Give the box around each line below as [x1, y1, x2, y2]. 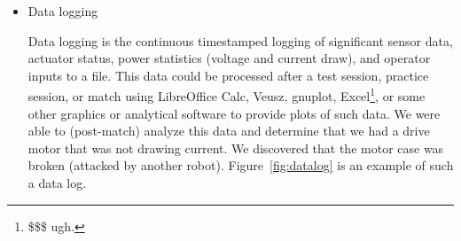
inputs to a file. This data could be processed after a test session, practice [27, 66, 429, 84]
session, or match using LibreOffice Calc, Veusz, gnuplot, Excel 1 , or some [27, 84, 426, 105]
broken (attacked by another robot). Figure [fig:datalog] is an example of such [27, 156, 454, 175]
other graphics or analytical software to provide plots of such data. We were [27, 104, 441, 122]
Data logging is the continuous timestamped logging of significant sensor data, [27, 31, 453, 50]
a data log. [27, 174, 87, 191]
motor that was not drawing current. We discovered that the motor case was [27, 138, 444, 157]
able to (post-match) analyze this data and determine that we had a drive [27, 121, 430, 140]
